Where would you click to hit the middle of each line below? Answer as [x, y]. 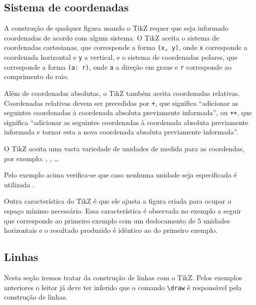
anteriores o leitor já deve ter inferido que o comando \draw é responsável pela [123, 287]
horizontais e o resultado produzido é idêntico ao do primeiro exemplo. [111, 230]
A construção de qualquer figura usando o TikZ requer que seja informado [116, 28]
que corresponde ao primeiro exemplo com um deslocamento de [100, 220]
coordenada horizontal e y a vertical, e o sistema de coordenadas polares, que [121, 57]
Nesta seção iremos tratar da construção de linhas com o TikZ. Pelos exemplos [123, 277]
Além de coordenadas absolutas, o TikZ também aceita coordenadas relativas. [122, 93]
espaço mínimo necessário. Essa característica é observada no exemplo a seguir [123, 211]
